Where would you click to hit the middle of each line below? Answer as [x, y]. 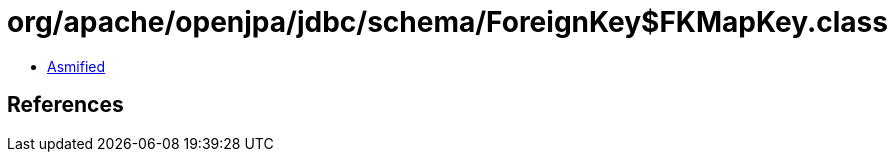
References [65, 105]
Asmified [76, 66]
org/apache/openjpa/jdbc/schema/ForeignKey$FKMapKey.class [447, 22]
